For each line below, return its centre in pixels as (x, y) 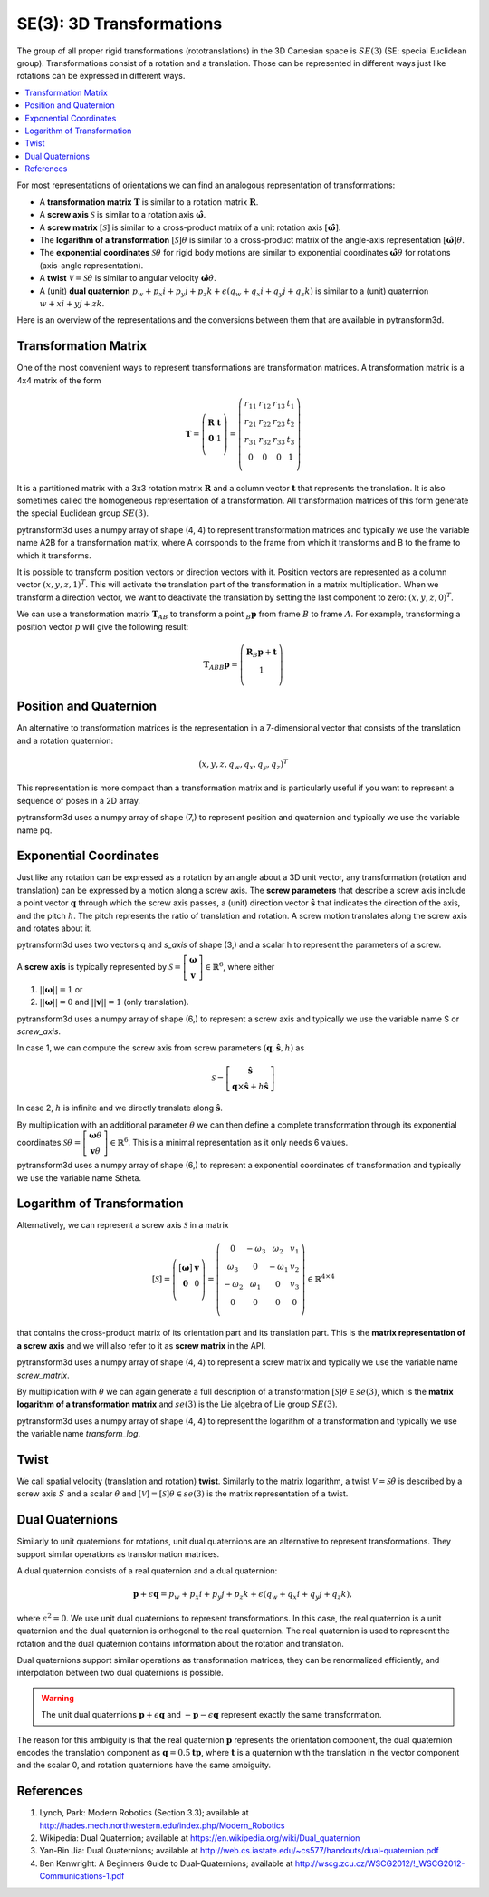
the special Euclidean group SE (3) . (83, 513)
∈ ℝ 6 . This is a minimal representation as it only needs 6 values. (229, 1142)
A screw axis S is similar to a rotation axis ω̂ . (123, 215)
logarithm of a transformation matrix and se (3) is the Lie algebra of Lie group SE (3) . (177, 1404)
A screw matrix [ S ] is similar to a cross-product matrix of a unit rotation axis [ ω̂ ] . (190, 227)
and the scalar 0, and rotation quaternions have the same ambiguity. (144, 1765)
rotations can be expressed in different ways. (101, 76)
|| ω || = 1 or (61, 989)
